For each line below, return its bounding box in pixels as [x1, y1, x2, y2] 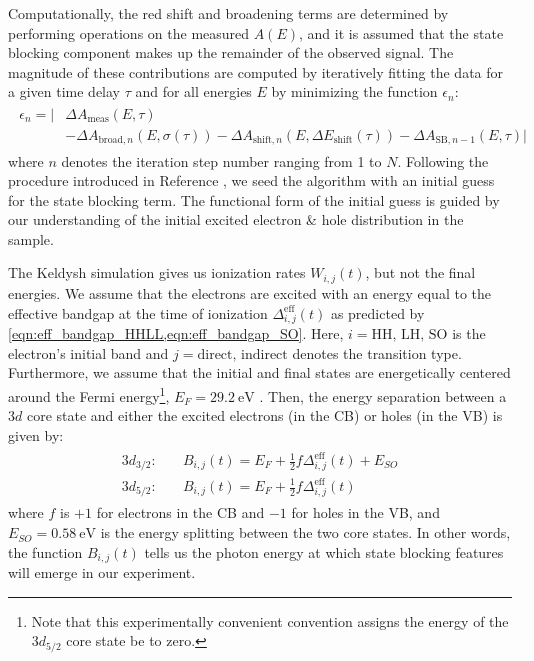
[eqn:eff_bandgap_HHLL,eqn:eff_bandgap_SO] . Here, [8, 323, 344, 344]
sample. [8, 228, 54, 249]
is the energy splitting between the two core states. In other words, [100, 522, 511, 543]
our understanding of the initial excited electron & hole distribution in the [8, 209, 464, 230]
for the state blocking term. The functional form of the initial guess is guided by [8, 189, 500, 210]
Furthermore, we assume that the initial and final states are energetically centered [8, 362, 511, 383]
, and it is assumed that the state [299, 22, 504, 43]
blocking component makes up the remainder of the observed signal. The [8, 42, 454, 63]
